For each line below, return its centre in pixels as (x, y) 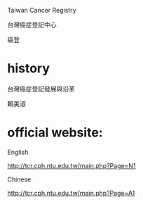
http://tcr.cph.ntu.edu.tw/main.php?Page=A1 (71, 193)
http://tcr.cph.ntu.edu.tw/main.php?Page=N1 (71, 165)
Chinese (19, 179)
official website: (55, 133)
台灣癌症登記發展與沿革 (41, 89)
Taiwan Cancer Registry (42, 10)
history (29, 69)
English (18, 152)
